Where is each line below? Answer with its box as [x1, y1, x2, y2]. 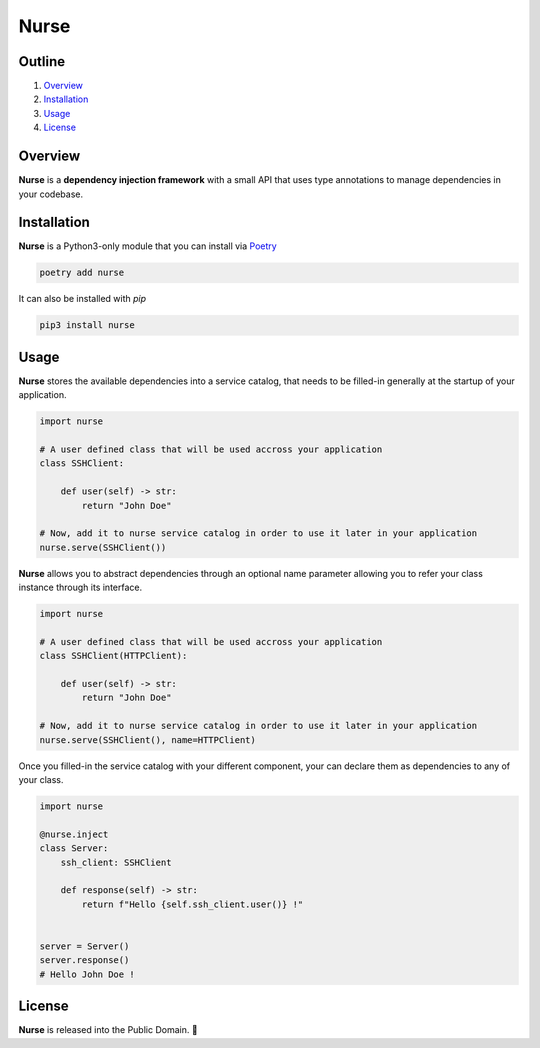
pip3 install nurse [39, 320, 135, 331]
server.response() [39, 955, 130, 966]
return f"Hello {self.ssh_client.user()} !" [81, 898, 304, 910]
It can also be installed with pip [18, 293, 147, 305]
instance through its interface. [18, 581, 143, 594]
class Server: [39, 843, 109, 854]
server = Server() [39, 940, 130, 952]
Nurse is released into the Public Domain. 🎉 [18, 1024, 199, 1036]
